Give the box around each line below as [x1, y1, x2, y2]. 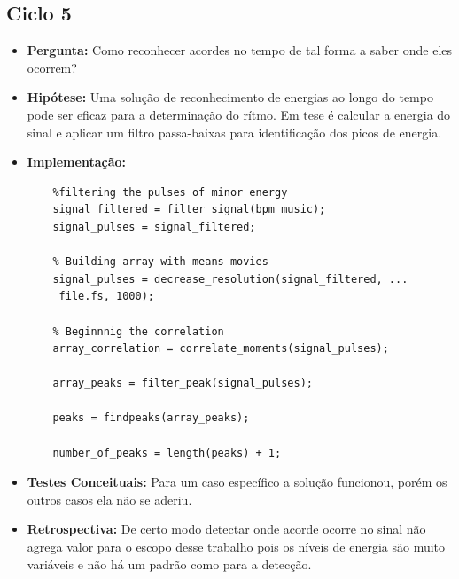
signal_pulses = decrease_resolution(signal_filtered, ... [52, 272, 408, 286]
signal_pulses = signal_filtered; [52, 220, 256, 233]
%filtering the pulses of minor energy [52, 185, 288, 199]
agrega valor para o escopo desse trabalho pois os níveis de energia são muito [27, 537, 446, 556]
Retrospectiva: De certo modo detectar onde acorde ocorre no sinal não [27, 520, 426, 538]
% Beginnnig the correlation [52, 325, 224, 338]
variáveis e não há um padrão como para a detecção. [27, 554, 312, 573]
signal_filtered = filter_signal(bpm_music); [52, 203, 326, 216]
